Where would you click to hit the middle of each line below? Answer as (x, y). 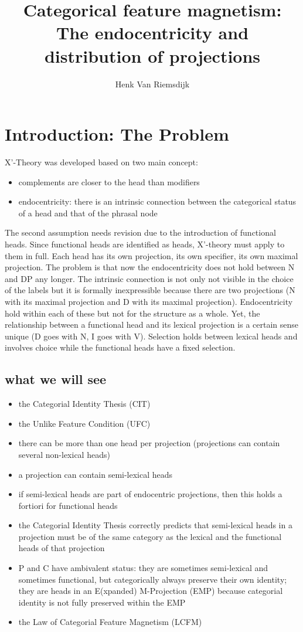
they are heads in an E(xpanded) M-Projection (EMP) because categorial (151, 591)
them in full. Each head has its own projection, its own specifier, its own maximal (151, 255)
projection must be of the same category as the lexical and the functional (150, 536)
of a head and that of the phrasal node (88, 213)
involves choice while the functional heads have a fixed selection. (120, 347)
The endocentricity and (152, 33)
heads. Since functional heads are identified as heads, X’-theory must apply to (145, 244)
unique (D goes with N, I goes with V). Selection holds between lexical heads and (151, 336)
